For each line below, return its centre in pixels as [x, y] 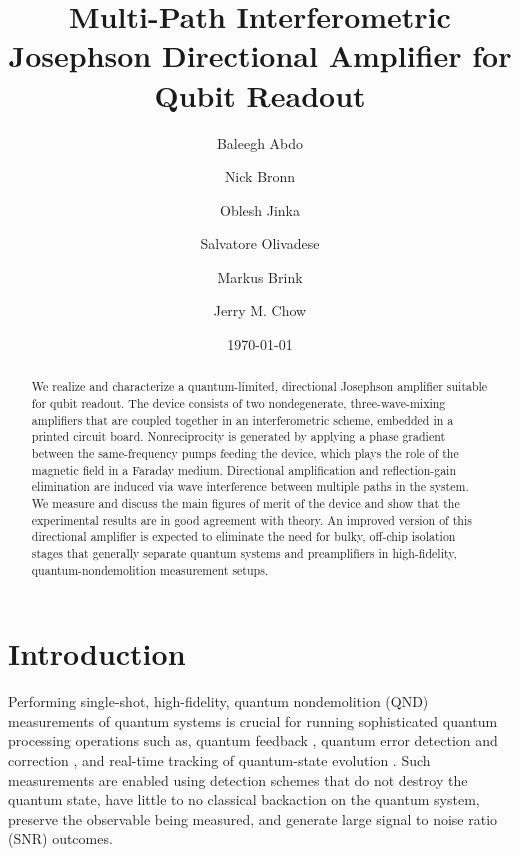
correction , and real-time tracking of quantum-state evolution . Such [219, 760]
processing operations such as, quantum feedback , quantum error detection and [253, 740]
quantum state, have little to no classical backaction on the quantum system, [244, 799]
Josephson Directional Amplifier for [260, 55]
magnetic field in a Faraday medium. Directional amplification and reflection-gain [244, 469]
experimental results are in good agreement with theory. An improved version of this [251, 519]
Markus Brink [260, 276]
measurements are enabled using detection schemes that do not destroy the [238, 779]
